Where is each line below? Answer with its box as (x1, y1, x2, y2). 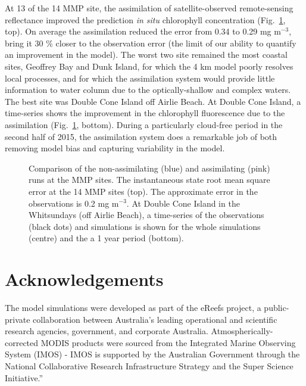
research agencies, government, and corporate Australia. (5, 325, 208, 337)
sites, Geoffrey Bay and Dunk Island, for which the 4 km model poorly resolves (5, 60, 293, 72)
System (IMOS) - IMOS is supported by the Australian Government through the (5, 348, 300, 360)
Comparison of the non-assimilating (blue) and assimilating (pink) (29, 161, 270, 174)
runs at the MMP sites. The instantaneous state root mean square (29, 173, 270, 186)
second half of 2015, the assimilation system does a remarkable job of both (5, 130, 277, 142)
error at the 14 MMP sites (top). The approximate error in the (29, 185, 258, 197)
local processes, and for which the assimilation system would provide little (5, 71, 275, 84)
